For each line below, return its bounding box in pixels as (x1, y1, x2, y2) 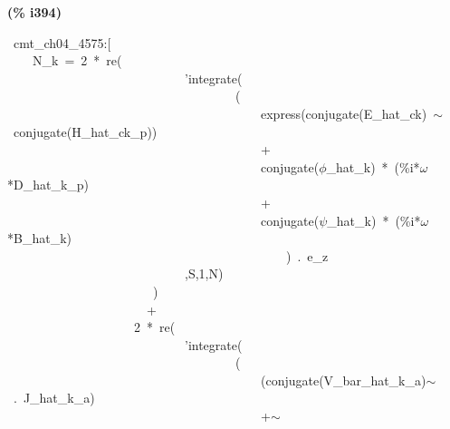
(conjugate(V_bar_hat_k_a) (260, 370, 426, 389)
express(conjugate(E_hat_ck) (260, 103, 427, 122)
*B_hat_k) (7, 229, 72, 248)
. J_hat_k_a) (13, 388, 95, 407)
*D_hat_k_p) (7, 175, 90, 194)
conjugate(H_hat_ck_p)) (13, 122, 158, 141)
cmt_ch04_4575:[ (13, 33, 111, 52)
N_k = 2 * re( (32, 51, 122, 70)
